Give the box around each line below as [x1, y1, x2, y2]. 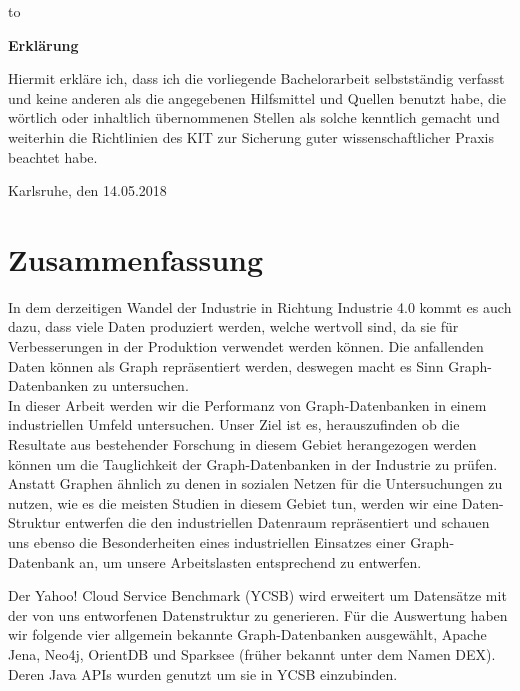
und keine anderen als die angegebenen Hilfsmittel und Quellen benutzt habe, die [8, 87, 507, 108]
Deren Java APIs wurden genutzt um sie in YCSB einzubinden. [8, 663, 398, 684]
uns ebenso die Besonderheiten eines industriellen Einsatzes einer [8, 532, 406, 552]
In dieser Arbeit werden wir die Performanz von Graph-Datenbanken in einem [8, 394, 487, 415]
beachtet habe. [8, 146, 98, 167]
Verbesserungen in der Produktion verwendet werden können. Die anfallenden [8, 336, 484, 357]
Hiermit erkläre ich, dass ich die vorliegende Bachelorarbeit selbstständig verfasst [8, 68, 505, 89]
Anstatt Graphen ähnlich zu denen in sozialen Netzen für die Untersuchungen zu [8, 473, 503, 494]
